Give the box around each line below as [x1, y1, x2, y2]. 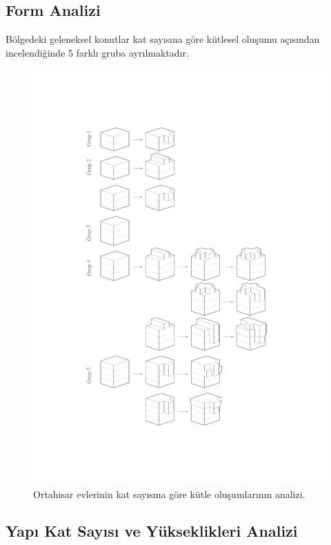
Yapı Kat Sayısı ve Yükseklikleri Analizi [6, 520, 298, 542]
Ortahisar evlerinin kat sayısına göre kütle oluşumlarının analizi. [33, 486, 305, 501]
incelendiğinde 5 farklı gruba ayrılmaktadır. [6, 45, 189, 59]
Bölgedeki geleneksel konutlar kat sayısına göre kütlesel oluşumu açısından [6, 32, 320, 46]
